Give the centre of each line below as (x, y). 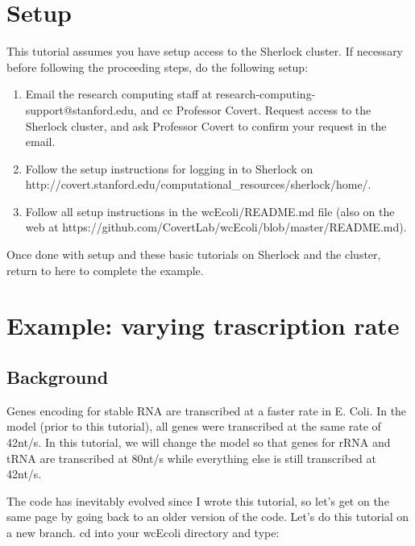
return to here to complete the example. (105, 270)
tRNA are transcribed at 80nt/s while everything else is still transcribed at (191, 458)
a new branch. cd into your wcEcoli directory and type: (143, 532)
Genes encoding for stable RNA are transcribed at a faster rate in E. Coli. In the (207, 410)
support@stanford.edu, (81, 109)
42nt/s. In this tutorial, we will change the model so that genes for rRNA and (199, 442)
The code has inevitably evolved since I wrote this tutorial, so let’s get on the (198, 500)
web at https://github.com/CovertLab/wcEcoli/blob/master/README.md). (216, 227)
